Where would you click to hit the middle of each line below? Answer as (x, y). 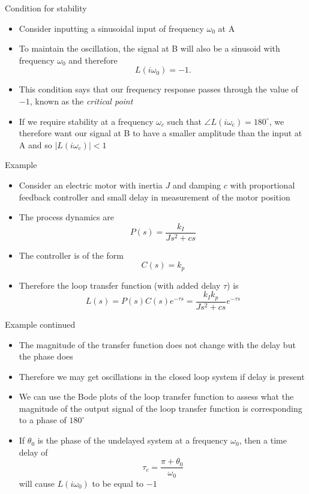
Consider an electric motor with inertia (91, 185)
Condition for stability (46, 8)
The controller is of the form (71, 255)
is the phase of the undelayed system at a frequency (133, 440)
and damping (197, 185)
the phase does (46, 356)
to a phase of (43, 420)
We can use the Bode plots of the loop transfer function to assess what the (156, 396)
